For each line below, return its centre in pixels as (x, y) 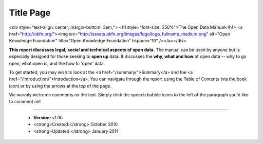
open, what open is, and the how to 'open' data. (57, 63)
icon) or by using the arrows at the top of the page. (60, 86)
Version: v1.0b (48, 117)
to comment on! (25, 102)
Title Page (30, 13)
